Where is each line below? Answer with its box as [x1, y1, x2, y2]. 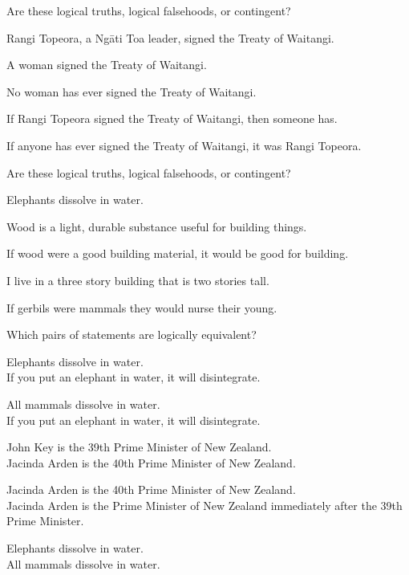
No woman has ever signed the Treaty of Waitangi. [6, 83, 257, 100]
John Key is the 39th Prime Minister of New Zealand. [6, 438, 272, 455]
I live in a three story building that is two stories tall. [6, 271, 269, 288]
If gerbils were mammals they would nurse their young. [6, 299, 277, 316]
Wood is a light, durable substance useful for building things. [6, 218, 307, 234]
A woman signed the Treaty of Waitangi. [6, 56, 207, 73]
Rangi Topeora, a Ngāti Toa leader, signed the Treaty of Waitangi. [6, 29, 334, 46]
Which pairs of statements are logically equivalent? [6, 326, 257, 343]
